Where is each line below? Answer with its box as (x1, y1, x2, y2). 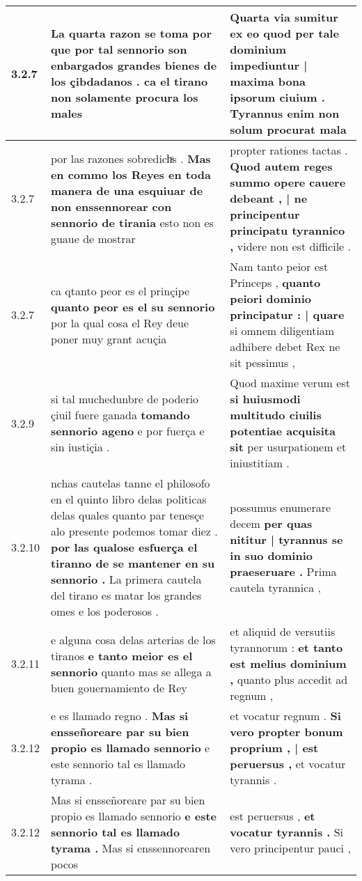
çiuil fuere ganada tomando (50, 407, 190, 423)
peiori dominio (230, 290, 312, 306)
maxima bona (230, 73, 306, 89)
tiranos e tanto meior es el (50, 647, 193, 664)
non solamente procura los (50, 89, 198, 105)
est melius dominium (230, 655, 347, 671)
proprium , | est (230, 740, 319, 756)
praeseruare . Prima (230, 563, 337, 579)
